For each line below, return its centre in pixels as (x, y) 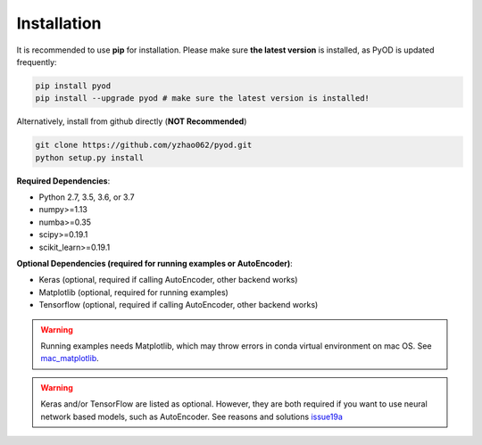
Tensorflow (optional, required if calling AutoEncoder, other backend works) (179, 305)
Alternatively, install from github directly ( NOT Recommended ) (132, 121)
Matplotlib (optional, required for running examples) (134, 292)
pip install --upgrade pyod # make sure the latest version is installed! (203, 99)
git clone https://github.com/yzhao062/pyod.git (144, 145)
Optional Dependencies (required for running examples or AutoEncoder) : (155, 264)
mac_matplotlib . (70, 358)
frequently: (37, 62)
